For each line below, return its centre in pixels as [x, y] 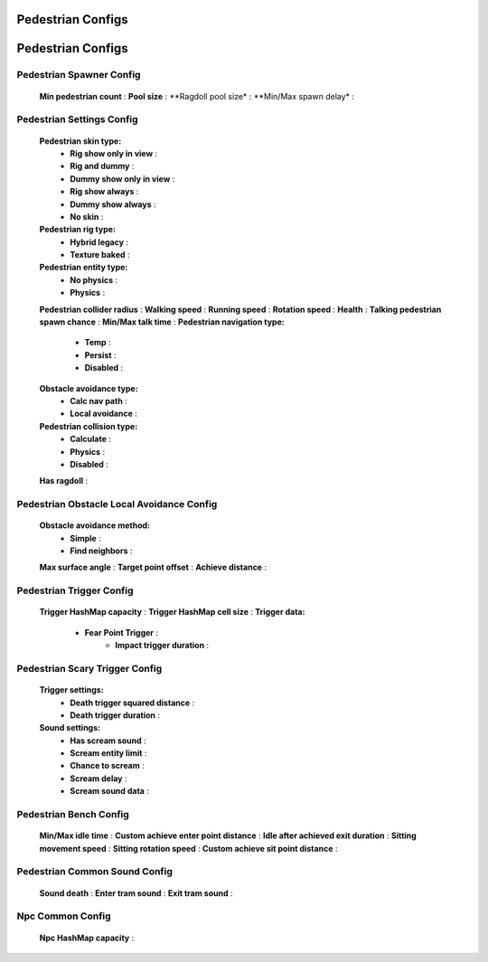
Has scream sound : [108, 740]
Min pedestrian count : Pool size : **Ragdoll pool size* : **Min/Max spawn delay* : [197, 96]
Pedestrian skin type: [80, 141]
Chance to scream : [107, 766]
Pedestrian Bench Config [73, 815]
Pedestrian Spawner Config [79, 75]
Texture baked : [100, 255]
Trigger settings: [71, 690]
